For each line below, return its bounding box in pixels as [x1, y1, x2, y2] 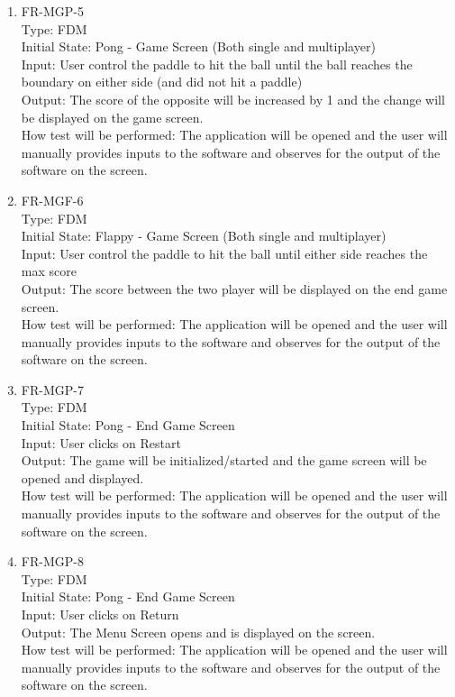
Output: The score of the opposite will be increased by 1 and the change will [21, 89, 445, 108]
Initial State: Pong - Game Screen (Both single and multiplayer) [21, 37, 376, 56]
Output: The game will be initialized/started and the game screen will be [21, 451, 427, 470]
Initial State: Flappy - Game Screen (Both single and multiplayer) [21, 226, 387, 245]
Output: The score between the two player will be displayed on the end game [21, 279, 448, 298]
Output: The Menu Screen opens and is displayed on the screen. [21, 622, 376, 641]
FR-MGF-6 [21, 190, 84, 209]
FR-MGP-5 [21, 2, 84, 20]
